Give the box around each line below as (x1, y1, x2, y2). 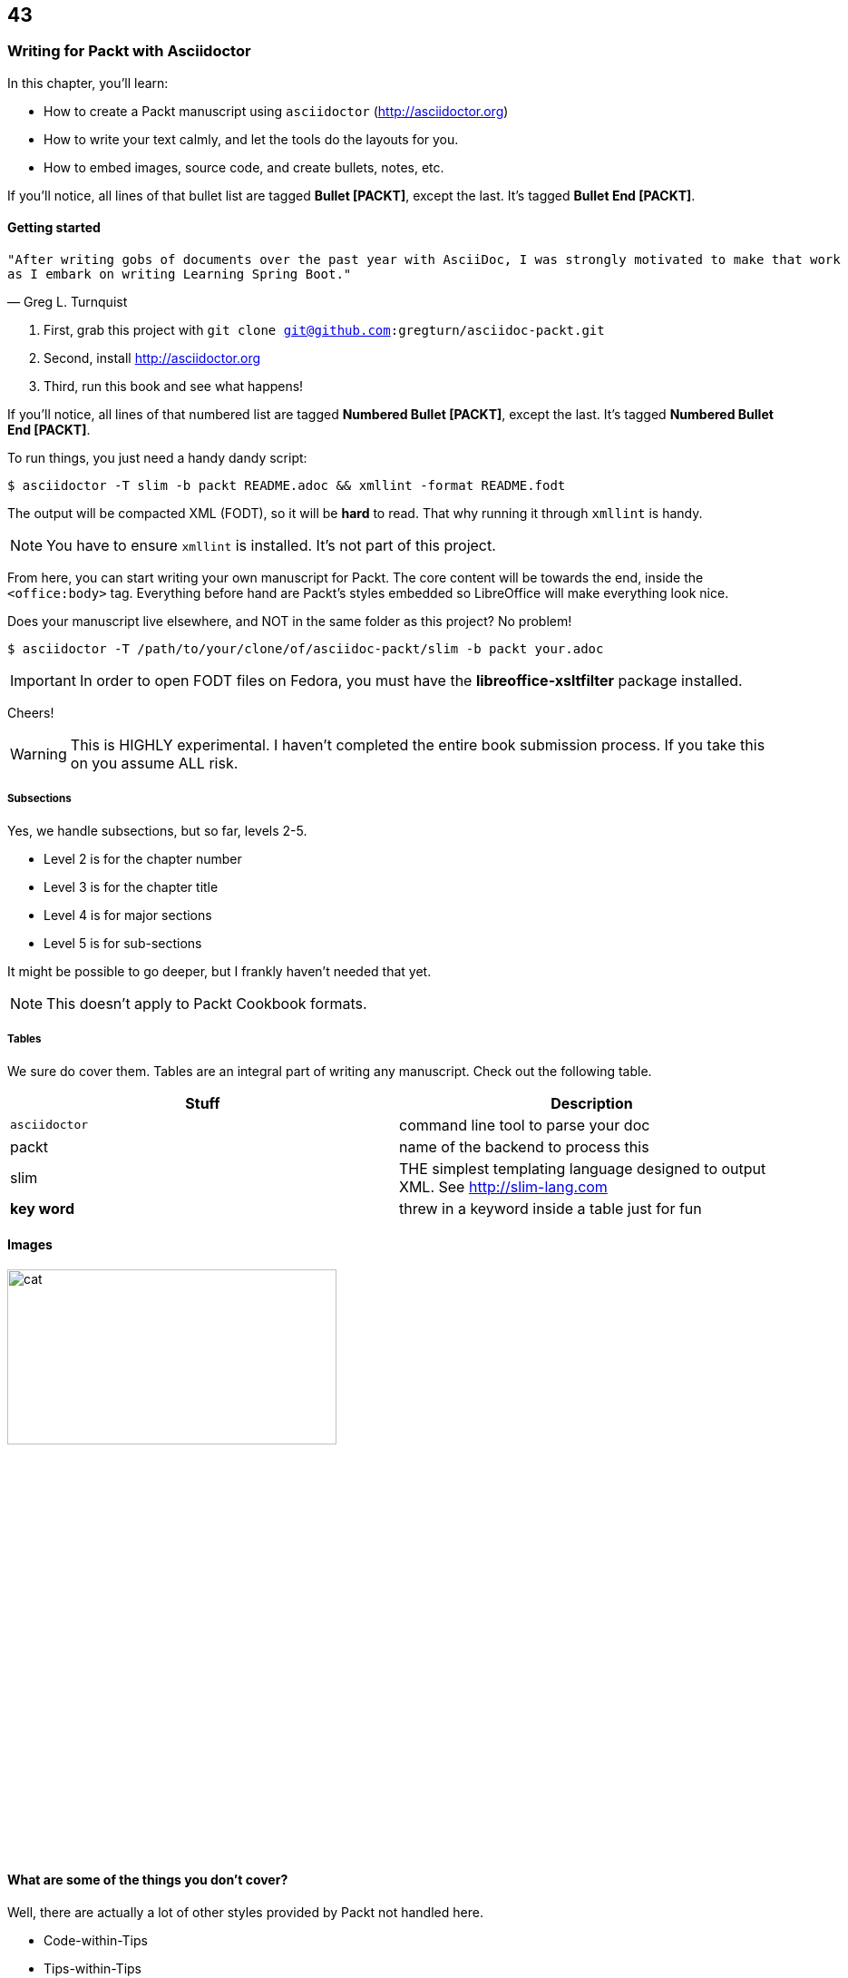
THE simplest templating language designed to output (399, 1159, 766, 1178)
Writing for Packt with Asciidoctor (7, 42, 251, 61)
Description (551, 1093, 633, 1112)
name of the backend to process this (399, 1137, 649, 1156)
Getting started (7, 220, 101, 236)
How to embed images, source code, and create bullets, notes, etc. (44, 159, 444, 175)
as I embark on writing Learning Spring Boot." (7, 267, 352, 282)
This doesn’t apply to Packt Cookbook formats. (46, 994, 367, 1013)
